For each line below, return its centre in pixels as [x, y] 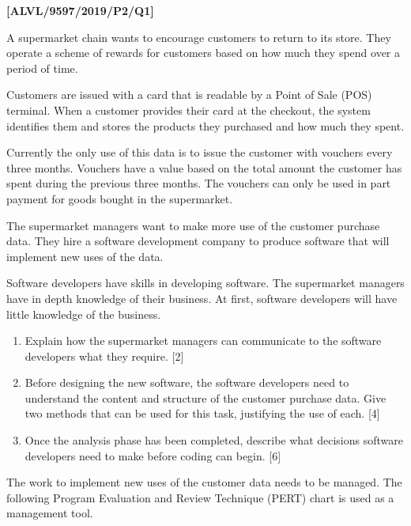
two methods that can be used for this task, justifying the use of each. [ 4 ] [202, 413]
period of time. [42, 68]
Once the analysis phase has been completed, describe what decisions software [214, 440]
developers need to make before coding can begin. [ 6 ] [153, 455]
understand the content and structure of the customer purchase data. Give [205, 397]
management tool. [50, 513]
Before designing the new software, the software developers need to [187, 382]
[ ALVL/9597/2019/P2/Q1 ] [80, 10]
